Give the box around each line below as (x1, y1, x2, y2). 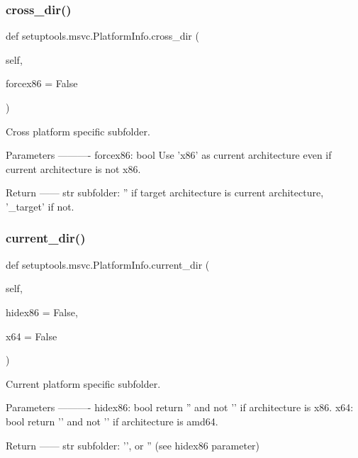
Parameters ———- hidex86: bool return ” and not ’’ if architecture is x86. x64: (6, 400, 354, 415)
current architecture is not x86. (6, 161, 141, 176)
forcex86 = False (6, 76, 78, 91)
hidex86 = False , (6, 304, 78, 319)
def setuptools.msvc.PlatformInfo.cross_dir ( (6, 28, 199, 43)
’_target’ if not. (6, 199, 74, 213)
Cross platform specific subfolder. (6, 123, 150, 138)
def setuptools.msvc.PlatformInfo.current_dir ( (6, 257, 210, 272)
